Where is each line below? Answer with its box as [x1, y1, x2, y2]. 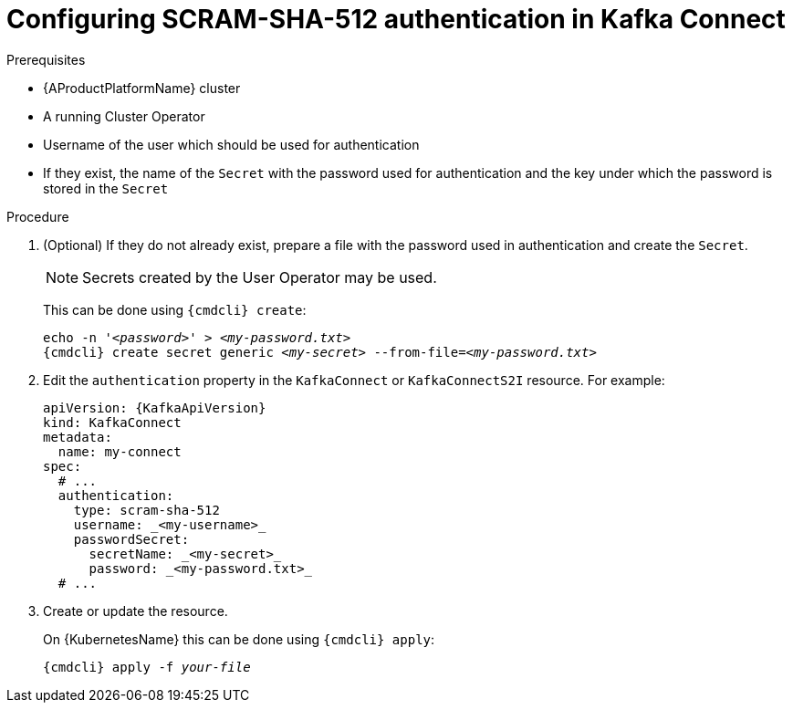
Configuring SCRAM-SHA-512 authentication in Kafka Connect [6, 4, 786, 35]
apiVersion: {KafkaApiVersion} [43, 400, 266, 415]
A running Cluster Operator [43, 108, 205, 124]
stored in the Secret [43, 180, 169, 196]
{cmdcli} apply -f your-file [43, 659, 251, 674]
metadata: [43, 429, 112, 444]
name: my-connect [57, 444, 182, 459]
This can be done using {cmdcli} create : [43, 301, 307, 318]
